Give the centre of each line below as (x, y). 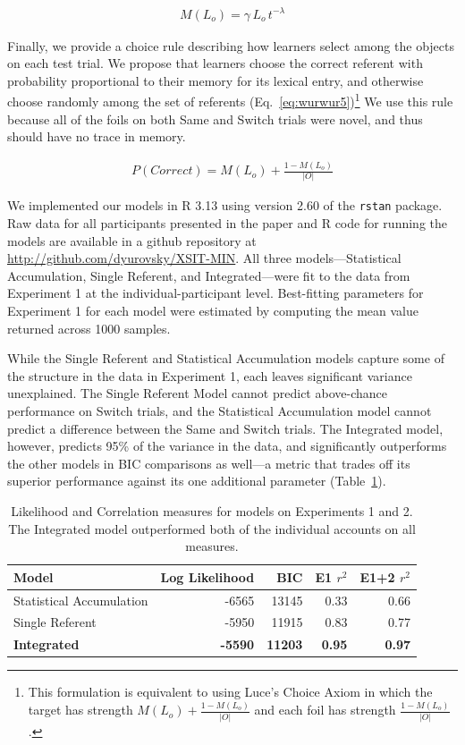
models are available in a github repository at (132, 240)
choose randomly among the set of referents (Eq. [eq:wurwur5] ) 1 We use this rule (230, 100)
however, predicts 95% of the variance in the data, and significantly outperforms (227, 446)
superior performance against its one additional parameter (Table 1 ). (197, 481)
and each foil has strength (325, 710)
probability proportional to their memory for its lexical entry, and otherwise (216, 80)
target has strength (80, 710)
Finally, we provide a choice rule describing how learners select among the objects (231, 45)
